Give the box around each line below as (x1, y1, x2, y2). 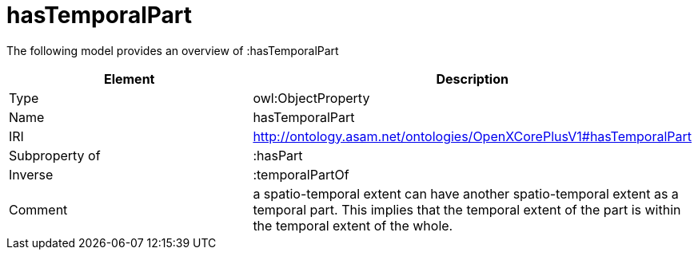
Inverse (9, 166, 54, 183)
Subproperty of (9, 147, 101, 163)
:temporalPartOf (253, 166, 349, 183)
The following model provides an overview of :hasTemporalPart (6, 43, 339, 57)
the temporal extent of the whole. (253, 217, 453, 234)
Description (436, 70, 509, 87)
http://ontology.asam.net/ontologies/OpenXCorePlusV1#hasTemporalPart (253, 128, 692, 144)
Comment (9, 201, 68, 218)
